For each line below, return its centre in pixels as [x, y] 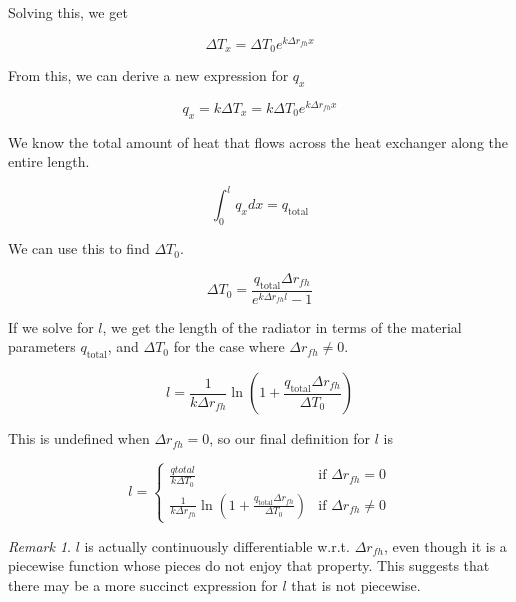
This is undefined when [79, 438]
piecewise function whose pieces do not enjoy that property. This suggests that [249, 565]
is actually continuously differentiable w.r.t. [217, 545]
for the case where [229, 346]
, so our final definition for [290, 438]
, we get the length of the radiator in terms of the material [282, 326]
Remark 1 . [39, 545]
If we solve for [51, 326]
